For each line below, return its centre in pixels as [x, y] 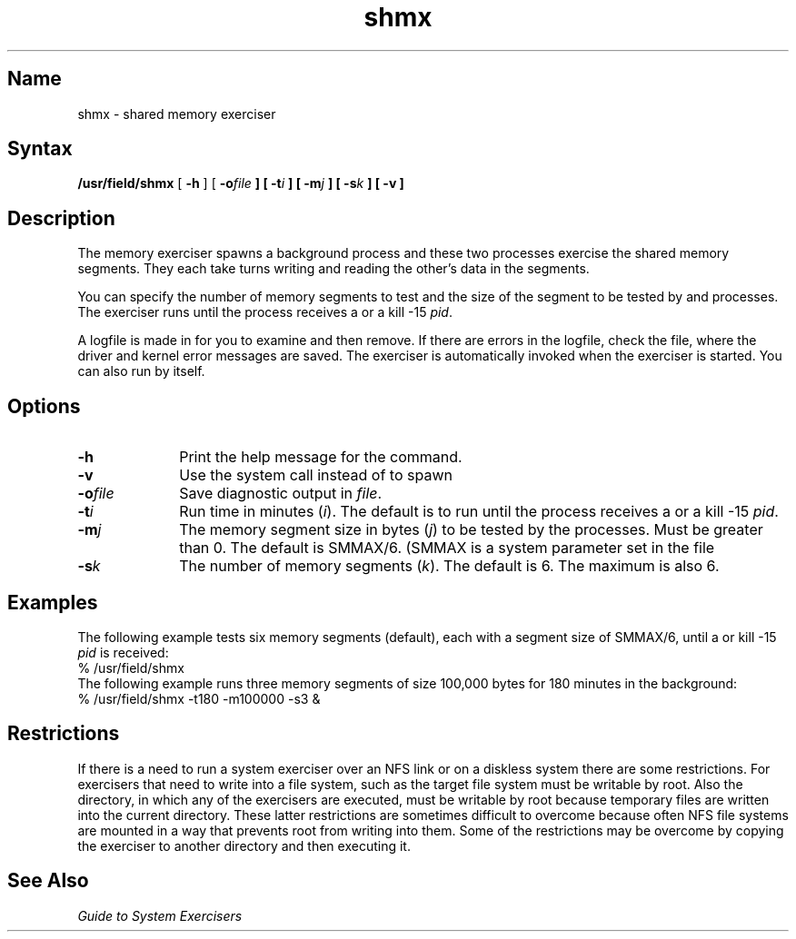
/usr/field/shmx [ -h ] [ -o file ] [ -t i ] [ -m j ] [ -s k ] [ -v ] [241, 183]
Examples [53, 602]
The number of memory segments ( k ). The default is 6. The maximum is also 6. [449, 566]
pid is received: [123, 652]
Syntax [40, 149]
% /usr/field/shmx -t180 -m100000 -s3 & [199, 698]
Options [44, 406]
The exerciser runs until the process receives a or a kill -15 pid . [265, 312]
